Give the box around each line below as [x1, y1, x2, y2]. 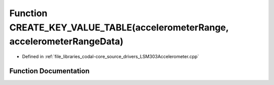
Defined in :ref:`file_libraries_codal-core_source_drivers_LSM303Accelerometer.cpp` [22, 54, 199, 60]
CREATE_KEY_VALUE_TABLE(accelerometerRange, [9, 22, 229, 33]
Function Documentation [9, 66, 90, 75]
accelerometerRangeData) [9, 36, 124, 48]
